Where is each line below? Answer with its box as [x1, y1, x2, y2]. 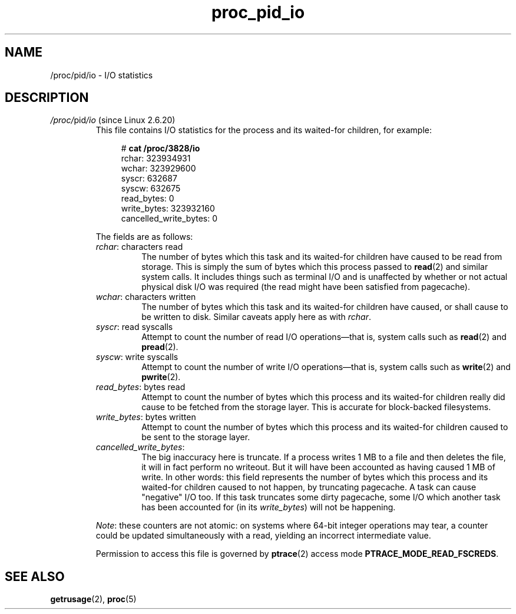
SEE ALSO [5, 569, 65, 584]
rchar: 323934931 [121, 153, 191, 164]
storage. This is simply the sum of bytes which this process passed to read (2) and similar [141, 262, 488, 272]
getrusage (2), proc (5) [50, 594, 137, 605]
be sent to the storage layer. [141, 432, 250, 443]
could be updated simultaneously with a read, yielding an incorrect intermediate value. [95, 530, 431, 541]
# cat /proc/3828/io [121, 143, 200, 154]
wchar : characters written [95, 292, 196, 302]
